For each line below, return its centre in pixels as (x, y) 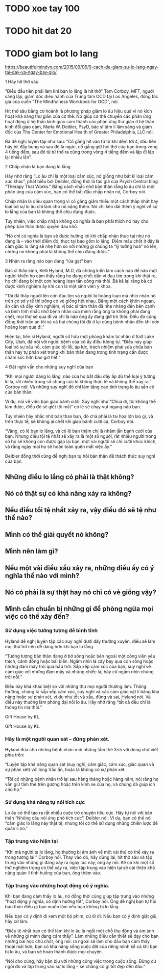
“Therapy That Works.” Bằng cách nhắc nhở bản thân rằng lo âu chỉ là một (80, 186)
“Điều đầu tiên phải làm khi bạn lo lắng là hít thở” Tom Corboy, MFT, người (80, 91)
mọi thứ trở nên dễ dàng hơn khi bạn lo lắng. (50, 646)
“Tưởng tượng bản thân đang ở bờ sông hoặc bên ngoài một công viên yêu (80, 656)
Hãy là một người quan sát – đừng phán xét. (58, 739)
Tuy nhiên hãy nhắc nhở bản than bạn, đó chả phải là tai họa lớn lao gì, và (79, 416)
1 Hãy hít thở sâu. (23, 82)
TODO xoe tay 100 (42, 9)
